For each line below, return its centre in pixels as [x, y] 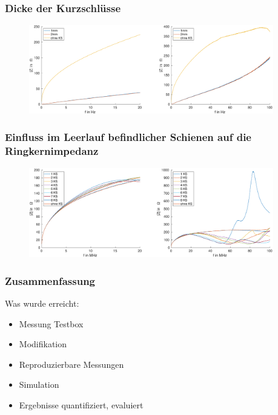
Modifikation [43, 344]
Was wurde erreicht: [42, 303]
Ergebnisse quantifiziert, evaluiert [81, 404]
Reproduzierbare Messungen [71, 364]
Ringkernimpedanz [52, 151]
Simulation [39, 384]
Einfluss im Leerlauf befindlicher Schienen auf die [128, 137]
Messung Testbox [51, 323]
